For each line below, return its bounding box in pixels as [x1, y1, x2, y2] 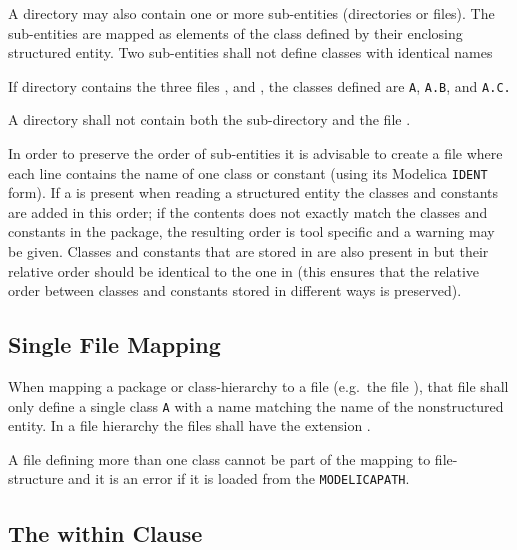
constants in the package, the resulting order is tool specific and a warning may [8, 221, 495, 242]
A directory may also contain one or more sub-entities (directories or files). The [8, 3, 495, 23]
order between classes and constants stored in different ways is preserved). [8, 280, 462, 301]
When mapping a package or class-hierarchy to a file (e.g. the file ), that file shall [8, 376, 509, 397]
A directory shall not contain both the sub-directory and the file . [8, 109, 411, 130]
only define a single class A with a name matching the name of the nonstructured [8, 395, 504, 416]
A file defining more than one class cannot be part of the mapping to [8, 448, 431, 469]
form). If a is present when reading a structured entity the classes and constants [8, 182, 498, 203]
